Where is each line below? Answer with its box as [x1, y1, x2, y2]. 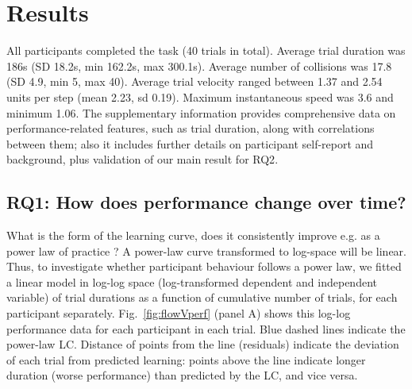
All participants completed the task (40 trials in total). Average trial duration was [6, 42, 406, 59]
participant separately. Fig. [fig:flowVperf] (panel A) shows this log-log [6, 305, 351, 322]
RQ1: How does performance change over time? [6, 190, 406, 214]
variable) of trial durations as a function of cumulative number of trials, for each [6, 289, 398, 306]
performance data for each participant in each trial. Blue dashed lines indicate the [6, 320, 406, 337]
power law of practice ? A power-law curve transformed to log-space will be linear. [6, 242, 406, 259]
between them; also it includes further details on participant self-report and [6, 135, 374, 152]
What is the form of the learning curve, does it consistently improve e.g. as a [6, 227, 380, 244]
